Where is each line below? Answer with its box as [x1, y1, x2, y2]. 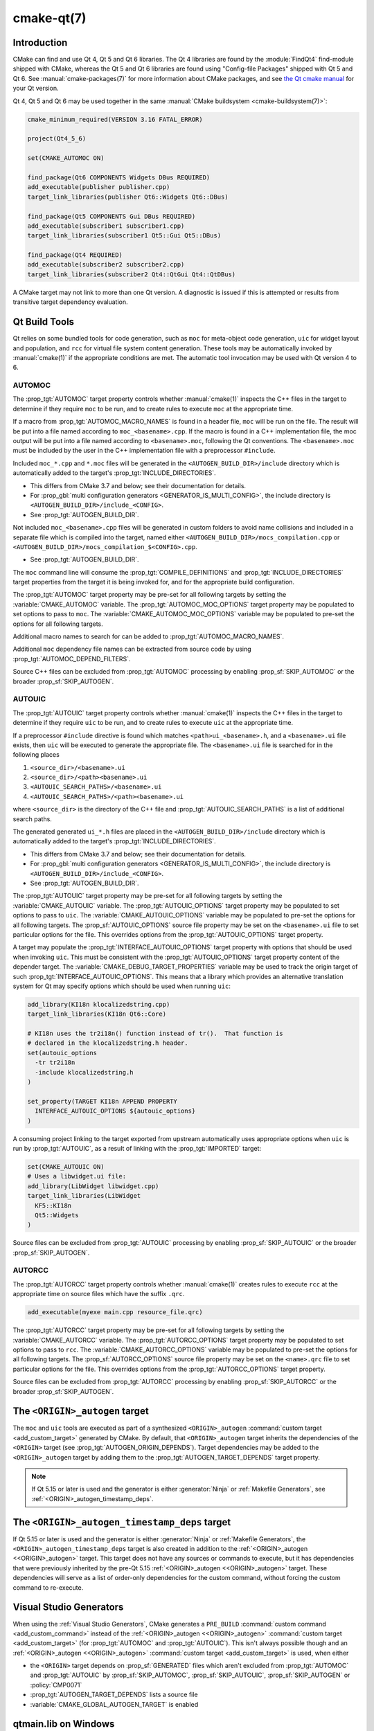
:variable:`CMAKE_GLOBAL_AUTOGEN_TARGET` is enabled [30, 1700, 199, 1708]
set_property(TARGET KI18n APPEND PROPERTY [27, 1097, 178, 1105]
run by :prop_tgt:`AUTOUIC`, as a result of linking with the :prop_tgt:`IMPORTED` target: [12, 1144, 262, 1152]
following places [12, 751, 60, 759]
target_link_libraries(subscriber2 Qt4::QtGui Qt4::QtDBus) [27, 270, 236, 278]
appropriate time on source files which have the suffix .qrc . [12, 1290, 185, 1298]
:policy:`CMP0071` [30, 1680, 82, 1689]
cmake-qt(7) [12, 10, 87, 26]
